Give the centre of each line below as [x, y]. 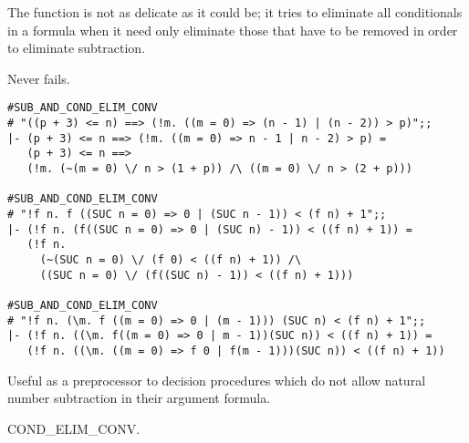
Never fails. [39, 78]
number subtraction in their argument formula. [139, 398]
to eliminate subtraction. [77, 48]
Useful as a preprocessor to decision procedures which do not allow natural [217, 380]
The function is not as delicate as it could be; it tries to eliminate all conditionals [235, 12]
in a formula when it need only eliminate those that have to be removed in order [233, 30]
